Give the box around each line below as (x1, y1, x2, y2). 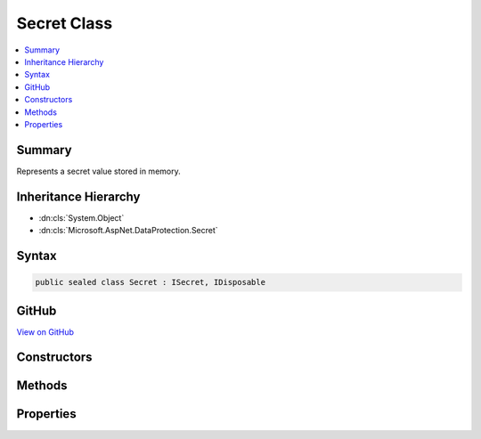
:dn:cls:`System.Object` (38, 212, 125, 223)
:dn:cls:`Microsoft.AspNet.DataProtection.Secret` (38, 225, 218, 236)
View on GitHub (16, 326, 75, 337)
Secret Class (16, 13, 113, 33)
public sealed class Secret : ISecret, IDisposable (35, 277, 266, 288)
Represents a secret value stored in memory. (16, 166, 182, 176)
